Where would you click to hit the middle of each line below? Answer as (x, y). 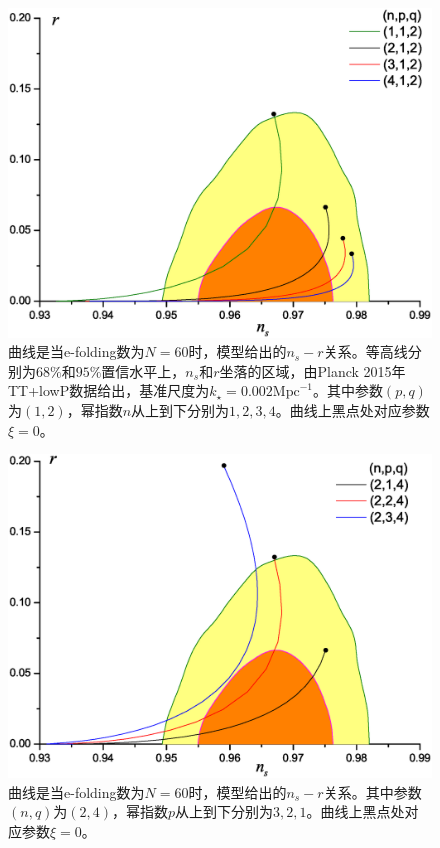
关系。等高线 (365, 351)
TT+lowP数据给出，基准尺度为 (109, 390)
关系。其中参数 (372, 791)
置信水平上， (143, 370)
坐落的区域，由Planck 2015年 (312, 370)
